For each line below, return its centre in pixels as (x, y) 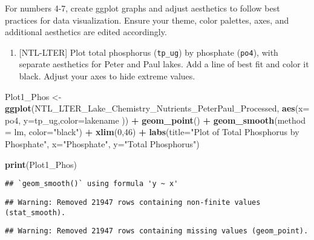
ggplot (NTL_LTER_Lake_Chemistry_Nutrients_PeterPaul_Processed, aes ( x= (157, 108)
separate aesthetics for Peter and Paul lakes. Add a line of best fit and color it (164, 64)
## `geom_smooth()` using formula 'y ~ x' (92, 184)
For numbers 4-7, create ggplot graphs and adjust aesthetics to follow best (142, 8)
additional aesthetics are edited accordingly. (86, 32)
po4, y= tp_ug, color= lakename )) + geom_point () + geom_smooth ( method (155, 120)
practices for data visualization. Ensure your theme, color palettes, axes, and (147, 20)
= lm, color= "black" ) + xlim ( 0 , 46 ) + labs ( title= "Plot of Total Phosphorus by (152, 132)
